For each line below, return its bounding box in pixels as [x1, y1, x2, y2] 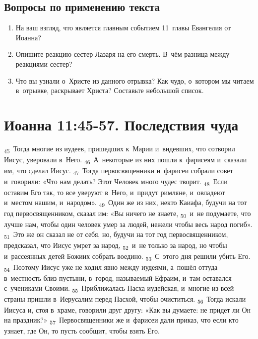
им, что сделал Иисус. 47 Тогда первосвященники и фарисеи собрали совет [4, 165, 233, 177]
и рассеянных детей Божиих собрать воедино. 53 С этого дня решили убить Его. [4, 251, 251, 262]
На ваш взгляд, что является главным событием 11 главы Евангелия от [15, 22, 231, 33]
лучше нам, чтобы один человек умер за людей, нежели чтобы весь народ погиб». [4, 219, 253, 229]
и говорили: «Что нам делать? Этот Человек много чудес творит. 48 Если [4, 176, 228, 188]
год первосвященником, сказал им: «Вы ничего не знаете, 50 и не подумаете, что [4, 208, 251, 220]
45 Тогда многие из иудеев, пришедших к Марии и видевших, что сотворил [4, 143, 235, 155]
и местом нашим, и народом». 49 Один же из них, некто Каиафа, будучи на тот [4, 197, 247, 209]
